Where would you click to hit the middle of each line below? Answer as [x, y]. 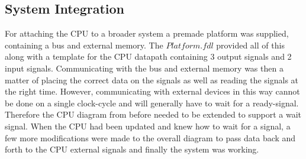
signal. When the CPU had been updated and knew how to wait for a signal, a [148, 126]
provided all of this [250, 45]
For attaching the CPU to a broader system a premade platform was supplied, [147, 33]
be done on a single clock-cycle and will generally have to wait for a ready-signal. [152, 103]
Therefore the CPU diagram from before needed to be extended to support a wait [153, 114]
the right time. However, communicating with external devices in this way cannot [152, 91]
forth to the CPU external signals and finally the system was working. [132, 149]
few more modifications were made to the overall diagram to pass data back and [150, 137]
